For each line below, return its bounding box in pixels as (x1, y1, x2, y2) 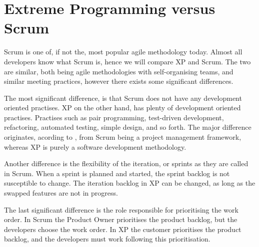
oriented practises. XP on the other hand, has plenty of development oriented (4, 102, 241, 113)
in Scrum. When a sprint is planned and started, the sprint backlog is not (4, 168, 230, 178)
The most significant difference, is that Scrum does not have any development (4, 92, 242, 103)
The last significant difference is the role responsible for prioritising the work (4, 204, 238, 215)
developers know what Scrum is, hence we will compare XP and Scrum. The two (4, 56, 251, 66)
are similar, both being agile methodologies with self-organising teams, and (4, 66, 233, 76)
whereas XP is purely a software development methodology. (4, 141, 186, 152)
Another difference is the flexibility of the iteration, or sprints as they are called (4, 158, 248, 169)
